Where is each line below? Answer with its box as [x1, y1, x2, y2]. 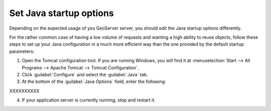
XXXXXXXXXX [9, 88, 40, 94]
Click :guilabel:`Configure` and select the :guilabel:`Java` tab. [22, 71, 148, 77]
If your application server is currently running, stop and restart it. [22, 97, 156, 103]
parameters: [9, 48, 35, 54]
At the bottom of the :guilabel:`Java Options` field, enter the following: [22, 78, 166, 85]
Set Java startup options [9, 8, 114, 19]
